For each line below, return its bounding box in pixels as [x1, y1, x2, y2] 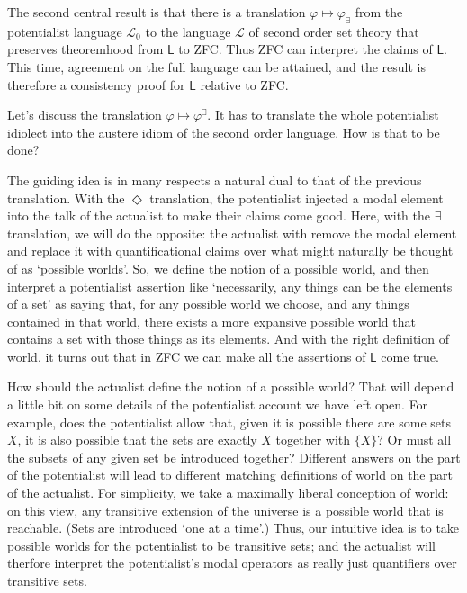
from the [355, 3, 403, 21]
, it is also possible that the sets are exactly [17, 430, 257, 449]
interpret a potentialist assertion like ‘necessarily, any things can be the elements [7, 276, 453, 295]
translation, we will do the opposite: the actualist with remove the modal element [7, 223, 457, 242]
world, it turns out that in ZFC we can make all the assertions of [7, 346, 366, 365]
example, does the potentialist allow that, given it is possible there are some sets [7, 412, 451, 431]
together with [275, 430, 351, 449]
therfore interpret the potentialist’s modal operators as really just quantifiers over [7, 553, 457, 572]
